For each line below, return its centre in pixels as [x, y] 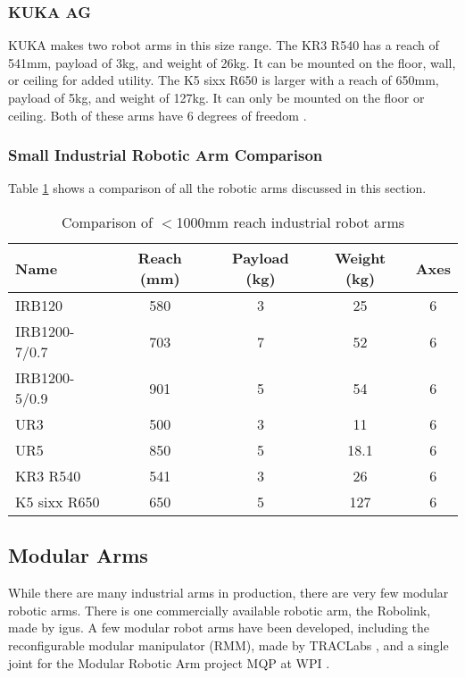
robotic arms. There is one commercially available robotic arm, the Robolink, [220, 610]
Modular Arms [78, 555]
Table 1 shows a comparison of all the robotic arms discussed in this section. [217, 188]
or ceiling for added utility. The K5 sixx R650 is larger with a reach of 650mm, [224, 80]
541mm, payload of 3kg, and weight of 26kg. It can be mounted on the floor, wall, [232, 62]
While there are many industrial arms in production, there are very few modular [228, 593]
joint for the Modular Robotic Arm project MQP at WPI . [169, 662]
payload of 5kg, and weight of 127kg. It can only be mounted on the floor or [216, 97]
